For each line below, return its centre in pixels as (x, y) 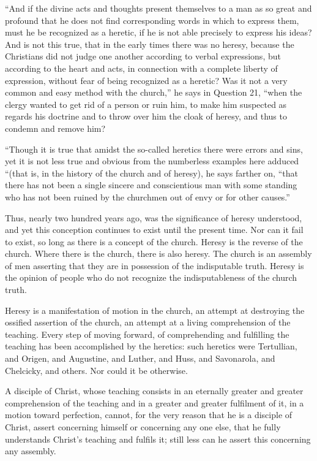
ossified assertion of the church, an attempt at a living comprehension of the (148, 322)
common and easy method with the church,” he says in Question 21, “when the (154, 92)
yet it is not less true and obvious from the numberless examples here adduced (152, 161)
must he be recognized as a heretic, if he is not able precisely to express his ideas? (158, 32)
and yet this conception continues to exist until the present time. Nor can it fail (154, 230)
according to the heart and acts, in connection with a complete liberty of (141, 68)
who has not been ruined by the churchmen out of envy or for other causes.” (147, 196)
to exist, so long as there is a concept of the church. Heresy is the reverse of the (154, 241)
